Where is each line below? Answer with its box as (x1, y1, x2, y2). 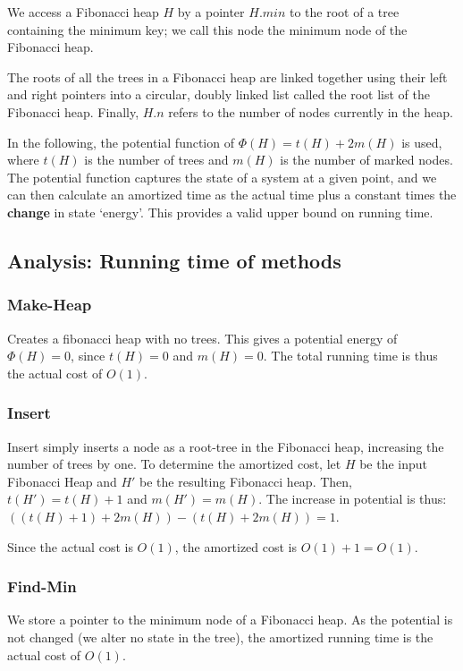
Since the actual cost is (7, 537, 133, 556)
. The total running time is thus (263, 346, 438, 365)
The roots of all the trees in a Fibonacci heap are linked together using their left (7, 67, 448, 86)
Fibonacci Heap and (7, 471, 117, 490)
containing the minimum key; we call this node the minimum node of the (7, 20, 408, 38)
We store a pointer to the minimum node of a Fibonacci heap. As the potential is (7, 610, 453, 629)
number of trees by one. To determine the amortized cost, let (7, 454, 341, 473)
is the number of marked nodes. (280, 150, 453, 169)
